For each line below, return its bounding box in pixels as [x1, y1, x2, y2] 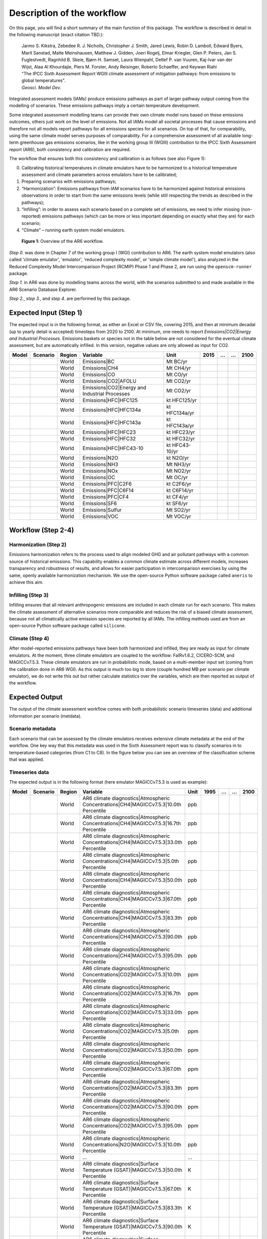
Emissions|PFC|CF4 [82, 493, 129, 500]
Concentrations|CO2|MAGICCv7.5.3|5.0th [82, 1027, 179, 1034]
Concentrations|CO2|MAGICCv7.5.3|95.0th [82, 1122, 182, 1129]
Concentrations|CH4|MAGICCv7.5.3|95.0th [82, 952, 182, 959]
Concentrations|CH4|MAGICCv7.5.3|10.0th [82, 801, 181, 808]
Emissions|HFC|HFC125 [82, 396, 138, 403]
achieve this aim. [9, 579, 44, 585]
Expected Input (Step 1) [9, 309, 83, 317]
